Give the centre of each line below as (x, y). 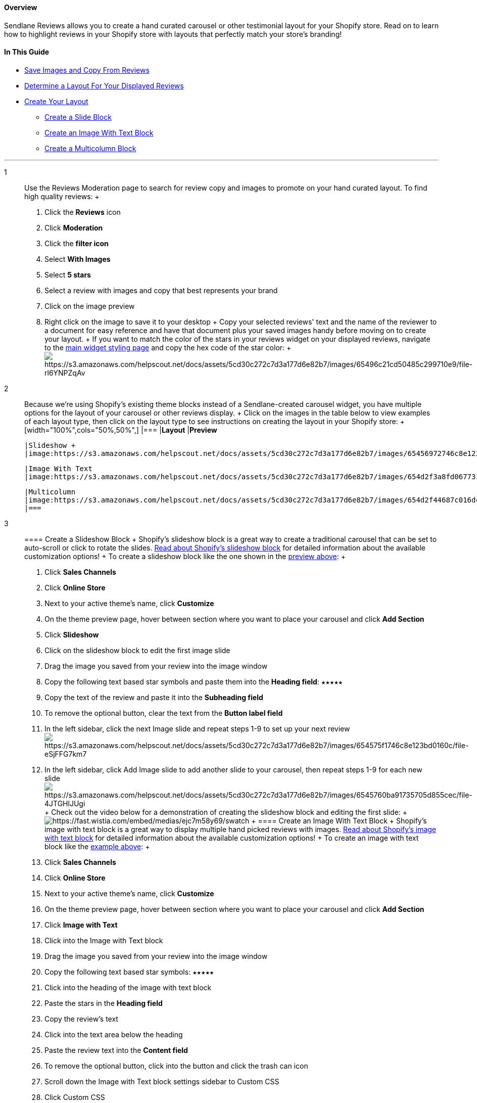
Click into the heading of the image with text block (128, 987)
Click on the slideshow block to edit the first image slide (137, 650)
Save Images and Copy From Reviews (87, 70)
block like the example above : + (97, 846)
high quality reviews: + (62, 196)
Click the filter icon (77, 243)
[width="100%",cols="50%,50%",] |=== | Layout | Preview (121, 430)
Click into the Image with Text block (104, 940)
